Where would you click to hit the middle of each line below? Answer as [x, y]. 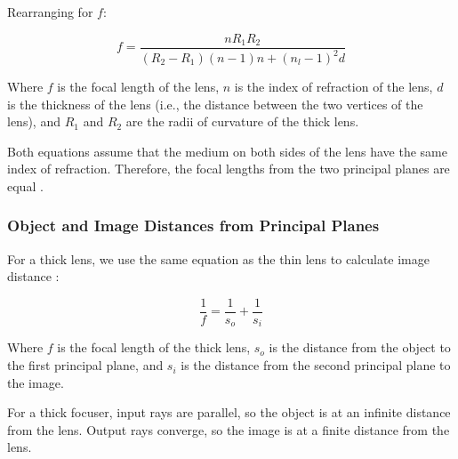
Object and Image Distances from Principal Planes [193, 225]
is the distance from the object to [360, 347]
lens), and [34, 121]
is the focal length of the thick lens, [154, 347]
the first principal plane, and [85, 365]
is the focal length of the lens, [138, 86]
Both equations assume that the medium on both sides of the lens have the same [227, 151]
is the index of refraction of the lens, [333, 86]
